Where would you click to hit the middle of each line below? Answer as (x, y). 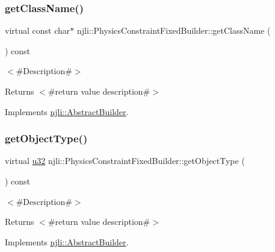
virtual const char (38, 30)
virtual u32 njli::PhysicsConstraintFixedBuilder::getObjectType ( (125, 161)
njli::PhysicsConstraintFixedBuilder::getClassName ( (174, 30)
